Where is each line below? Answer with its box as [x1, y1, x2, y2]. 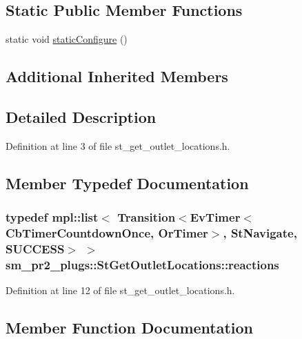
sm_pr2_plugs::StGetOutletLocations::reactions [6, 255, 279, 273]
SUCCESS [6, 240, 65, 257]
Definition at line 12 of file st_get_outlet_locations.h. [6, 283, 235, 298]
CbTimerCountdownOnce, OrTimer [6, 224, 208, 241]
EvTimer [190, 209, 241, 226]
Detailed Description [6, 106, 157, 127]
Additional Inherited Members [6, 66, 228, 87]
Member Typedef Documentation [6, 172, 249, 193]
